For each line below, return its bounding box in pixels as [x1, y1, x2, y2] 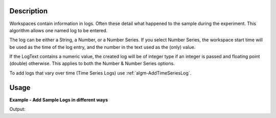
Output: [9, 106, 26, 112]
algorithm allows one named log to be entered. [9, 27, 108, 33]
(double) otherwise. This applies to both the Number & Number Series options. [9, 60, 175, 66]
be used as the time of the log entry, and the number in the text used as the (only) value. [9, 44, 196, 50]
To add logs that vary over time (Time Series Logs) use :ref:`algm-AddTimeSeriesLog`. [9, 69, 192, 76]
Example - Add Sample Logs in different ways [9, 97, 108, 103]
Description [9, 7, 48, 15]
